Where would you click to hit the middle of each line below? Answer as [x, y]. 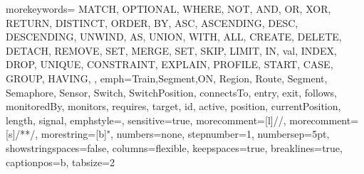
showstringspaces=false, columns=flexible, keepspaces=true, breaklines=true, [174, 147]
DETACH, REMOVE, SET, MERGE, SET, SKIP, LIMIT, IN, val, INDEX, [171, 50]
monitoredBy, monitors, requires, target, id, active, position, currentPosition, [173, 106]
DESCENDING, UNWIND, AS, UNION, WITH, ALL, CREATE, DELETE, [174, 37]
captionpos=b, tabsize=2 [61, 162]
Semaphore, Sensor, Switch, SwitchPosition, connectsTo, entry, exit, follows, [171, 92]
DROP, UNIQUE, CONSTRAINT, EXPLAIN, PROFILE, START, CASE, [170, 64]
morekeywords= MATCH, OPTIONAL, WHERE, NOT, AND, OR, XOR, [168, 9]
